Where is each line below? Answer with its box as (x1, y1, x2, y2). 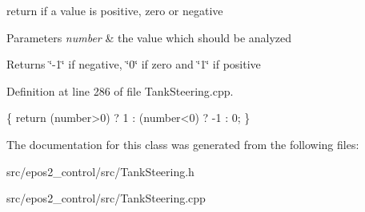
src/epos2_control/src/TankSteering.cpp (6, 190, 206, 206)
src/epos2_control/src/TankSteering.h (6, 163, 195, 179)
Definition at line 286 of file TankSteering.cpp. (6, 82, 234, 99)
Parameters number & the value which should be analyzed (6, 29, 292, 45)
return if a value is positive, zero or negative (6, 2, 223, 18)
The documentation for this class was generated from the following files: (6, 135, 359, 152)
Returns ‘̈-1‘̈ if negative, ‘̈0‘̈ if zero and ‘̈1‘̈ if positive (6, 56, 261, 73)
